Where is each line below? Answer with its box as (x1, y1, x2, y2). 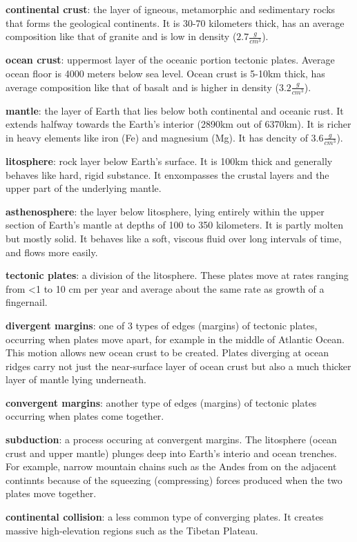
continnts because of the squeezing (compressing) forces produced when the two (6, 472, 342, 487)
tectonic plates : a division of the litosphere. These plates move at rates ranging (6, 268, 349, 282)
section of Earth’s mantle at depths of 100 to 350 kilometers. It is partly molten (6, 217, 344, 232)
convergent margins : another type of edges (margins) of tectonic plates (6, 395, 317, 409)
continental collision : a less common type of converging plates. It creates (6, 510, 324, 524)
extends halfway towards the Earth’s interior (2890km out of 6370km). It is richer (6, 117, 351, 131)
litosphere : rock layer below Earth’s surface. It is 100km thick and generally (6, 153, 333, 168)
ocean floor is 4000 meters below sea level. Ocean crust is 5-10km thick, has (6, 66, 325, 80)
